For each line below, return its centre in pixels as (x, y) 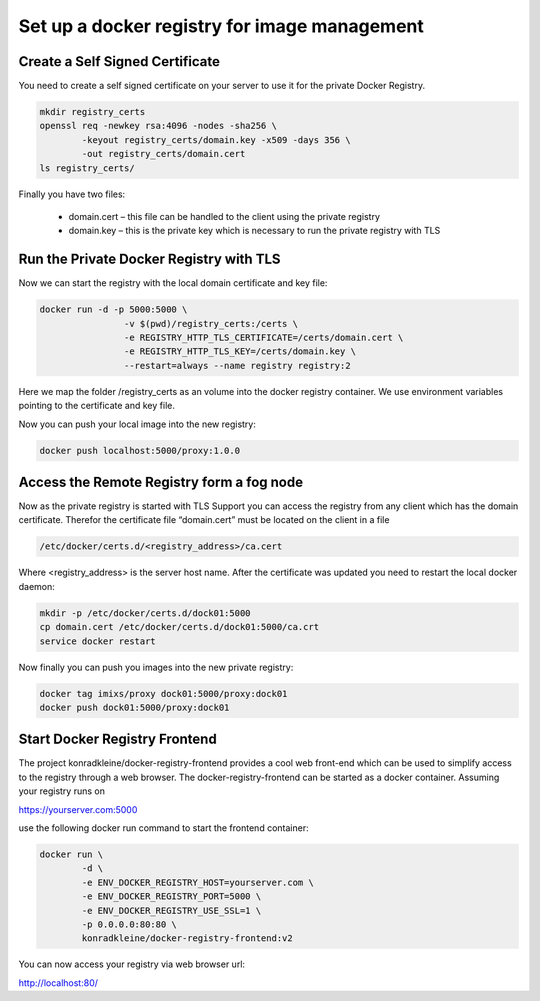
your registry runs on (61, 791)
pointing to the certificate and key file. (96, 406)
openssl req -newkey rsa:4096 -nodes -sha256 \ (158, 126)
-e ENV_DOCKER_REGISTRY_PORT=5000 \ (171, 896)
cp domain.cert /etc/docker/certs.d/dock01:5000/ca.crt (179, 627)
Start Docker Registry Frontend (117, 739)
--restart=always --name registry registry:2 (237, 365)
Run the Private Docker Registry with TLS (149, 259)
